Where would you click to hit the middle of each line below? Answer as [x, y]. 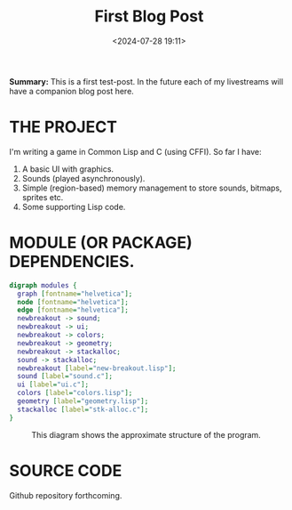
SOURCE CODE [66, 470]
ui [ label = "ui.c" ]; [53, 385]
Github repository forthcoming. [66, 495]
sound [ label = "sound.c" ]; [65, 376]
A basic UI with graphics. [67, 169]
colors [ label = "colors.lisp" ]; [75, 393]
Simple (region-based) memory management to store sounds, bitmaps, [152, 188]
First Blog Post [149, 16]
